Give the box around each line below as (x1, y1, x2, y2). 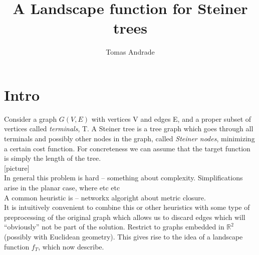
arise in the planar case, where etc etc (4, 182, 120, 192)
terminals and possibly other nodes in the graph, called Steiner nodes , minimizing (4, 133, 255, 144)
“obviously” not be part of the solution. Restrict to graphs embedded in (4, 221, 224, 232)
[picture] (4, 162, 30, 173)
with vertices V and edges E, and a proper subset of (91, 113, 251, 124)
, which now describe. (38, 241, 104, 251)
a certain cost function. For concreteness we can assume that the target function (4, 143, 250, 153)
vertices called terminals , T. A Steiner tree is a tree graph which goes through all (4, 123, 253, 134)
